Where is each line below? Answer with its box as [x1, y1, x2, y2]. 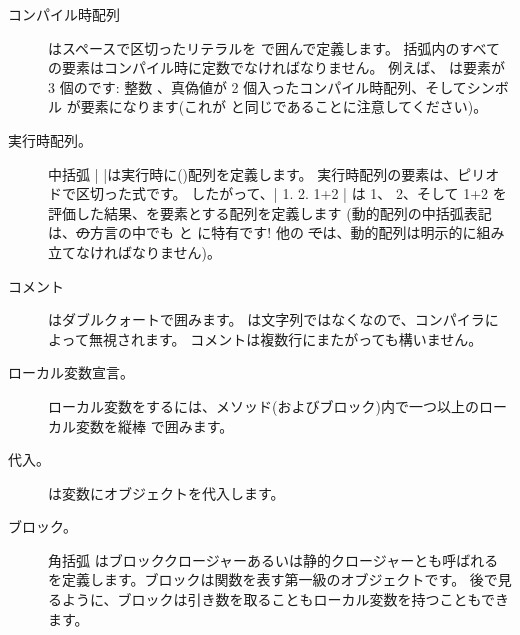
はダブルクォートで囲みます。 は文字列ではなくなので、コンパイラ [48, 309, 485, 330]
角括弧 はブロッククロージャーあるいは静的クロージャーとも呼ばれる [48, 549, 499, 570]
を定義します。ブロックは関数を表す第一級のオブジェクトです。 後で [48, 569, 498, 590]
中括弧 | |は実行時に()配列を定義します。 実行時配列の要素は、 [48, 163, 458, 184]
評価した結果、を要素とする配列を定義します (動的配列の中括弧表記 [48, 202, 492, 223]
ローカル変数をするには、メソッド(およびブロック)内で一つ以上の [48, 395, 479, 416]
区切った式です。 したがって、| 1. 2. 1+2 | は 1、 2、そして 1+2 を [75, 183, 507, 204]
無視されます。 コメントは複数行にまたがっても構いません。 [88, 328, 483, 349]
